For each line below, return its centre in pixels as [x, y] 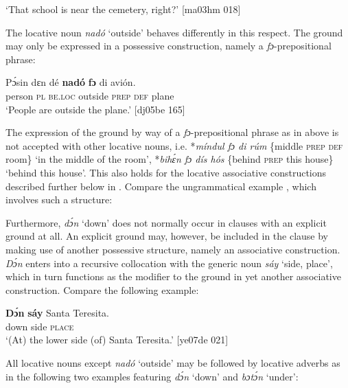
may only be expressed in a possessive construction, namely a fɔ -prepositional [169, 46]
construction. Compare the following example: [102, 289]
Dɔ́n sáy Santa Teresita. [57, 313]
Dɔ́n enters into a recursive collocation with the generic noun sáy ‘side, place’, [169, 263]
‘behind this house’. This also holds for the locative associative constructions [166, 172]
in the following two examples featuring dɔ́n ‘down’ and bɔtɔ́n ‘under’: [152, 376]
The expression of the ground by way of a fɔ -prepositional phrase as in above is [172, 132]
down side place [40, 326]
